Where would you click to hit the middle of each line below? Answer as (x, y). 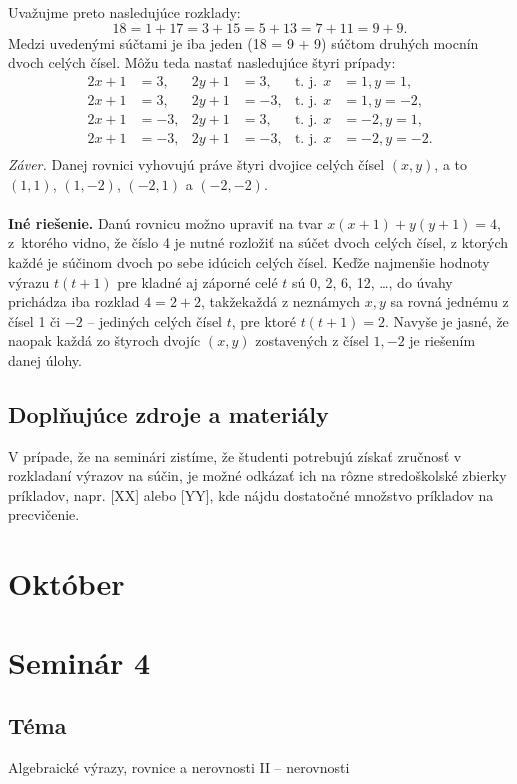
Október (66, 583)
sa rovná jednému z (449, 301)
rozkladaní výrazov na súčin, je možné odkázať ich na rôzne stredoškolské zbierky (257, 475)
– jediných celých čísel (155, 320)
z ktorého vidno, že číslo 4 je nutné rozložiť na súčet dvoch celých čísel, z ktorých (258, 242)
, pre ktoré (263, 320)
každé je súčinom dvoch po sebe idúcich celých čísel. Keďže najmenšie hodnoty (249, 261)
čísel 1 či (34, 320)
